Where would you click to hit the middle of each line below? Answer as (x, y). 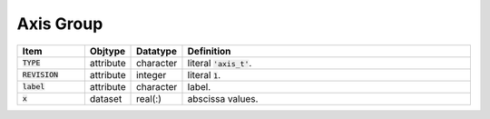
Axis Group (60, 24)
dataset (106, 98)
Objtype (108, 51)
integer (152, 74)
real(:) (149, 98)
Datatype (157, 51)
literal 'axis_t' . (220, 63)
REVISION (40, 75)
